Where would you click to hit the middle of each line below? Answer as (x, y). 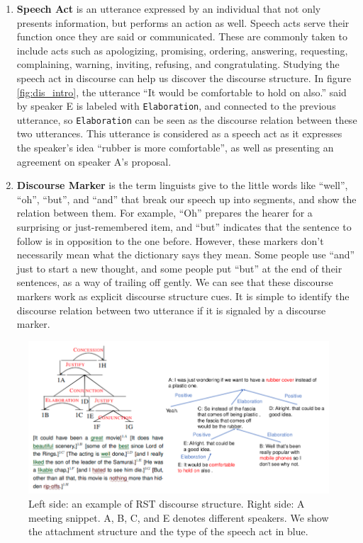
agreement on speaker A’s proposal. (94, 161)
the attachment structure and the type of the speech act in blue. (168, 531)
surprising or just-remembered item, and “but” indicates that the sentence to (184, 227)
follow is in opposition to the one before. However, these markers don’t (170, 240)
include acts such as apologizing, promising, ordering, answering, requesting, (182, 50)
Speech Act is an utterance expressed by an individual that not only (169, 8)
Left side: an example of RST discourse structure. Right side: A (167, 504)
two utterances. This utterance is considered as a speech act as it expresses (179, 133)
